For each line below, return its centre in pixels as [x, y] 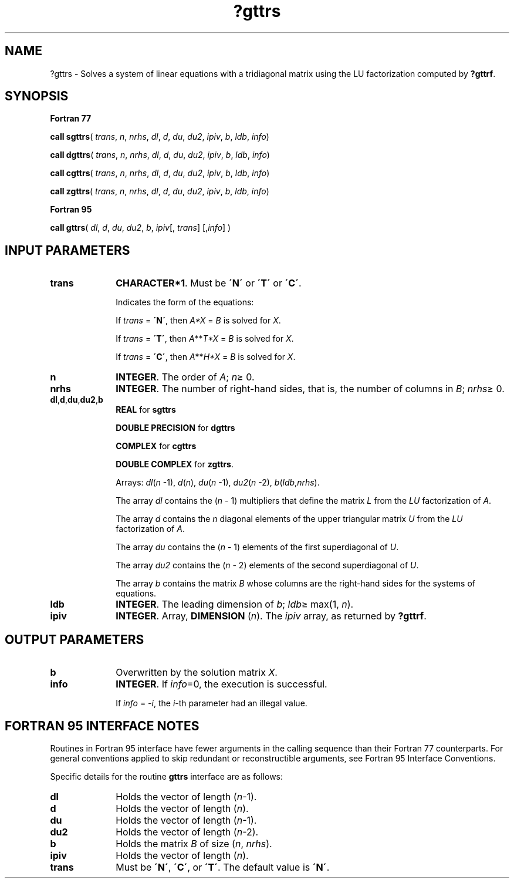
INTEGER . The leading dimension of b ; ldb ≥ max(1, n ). [235, 604]
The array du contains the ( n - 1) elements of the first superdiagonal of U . [257, 547]
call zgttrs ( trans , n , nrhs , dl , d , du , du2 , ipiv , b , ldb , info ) [160, 191]
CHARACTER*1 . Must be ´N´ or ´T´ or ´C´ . [209, 283]
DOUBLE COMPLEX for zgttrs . [175, 464]
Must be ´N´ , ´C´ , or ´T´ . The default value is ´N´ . [223, 867]
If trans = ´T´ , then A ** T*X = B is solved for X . [205, 339]
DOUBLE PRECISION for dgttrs [175, 428]
